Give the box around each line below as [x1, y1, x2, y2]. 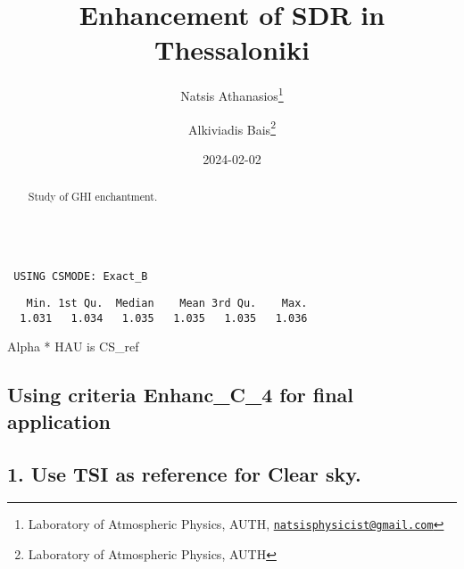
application [7, 407, 112, 434]
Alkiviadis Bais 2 [188, 117, 276, 138]
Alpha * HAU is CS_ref [7, 337, 139, 356]
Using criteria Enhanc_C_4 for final [7, 381, 354, 408]
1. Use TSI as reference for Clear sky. [7, 459, 361, 487]
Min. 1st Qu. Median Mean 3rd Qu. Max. [26, 297, 308, 310]
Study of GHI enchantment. [28, 189, 158, 204]
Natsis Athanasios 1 [180, 84, 284, 104]
